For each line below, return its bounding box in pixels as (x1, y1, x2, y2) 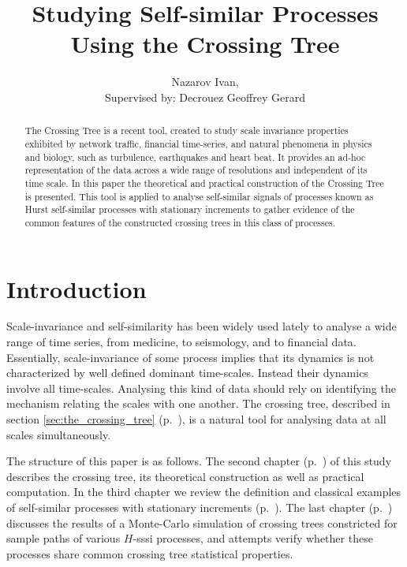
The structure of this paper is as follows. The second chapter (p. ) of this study (6, 453, 392, 469)
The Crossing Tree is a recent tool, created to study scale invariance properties (24, 124, 349, 137)
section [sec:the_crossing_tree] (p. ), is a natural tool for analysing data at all (6, 411, 386, 427)
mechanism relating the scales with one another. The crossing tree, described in (6, 395, 390, 412)
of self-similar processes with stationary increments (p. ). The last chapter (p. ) (6, 499, 393, 516)
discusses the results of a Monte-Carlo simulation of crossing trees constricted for (6, 514, 398, 531)
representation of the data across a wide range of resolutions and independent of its (24, 163, 368, 177)
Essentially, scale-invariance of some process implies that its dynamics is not (6, 349, 375, 365)
